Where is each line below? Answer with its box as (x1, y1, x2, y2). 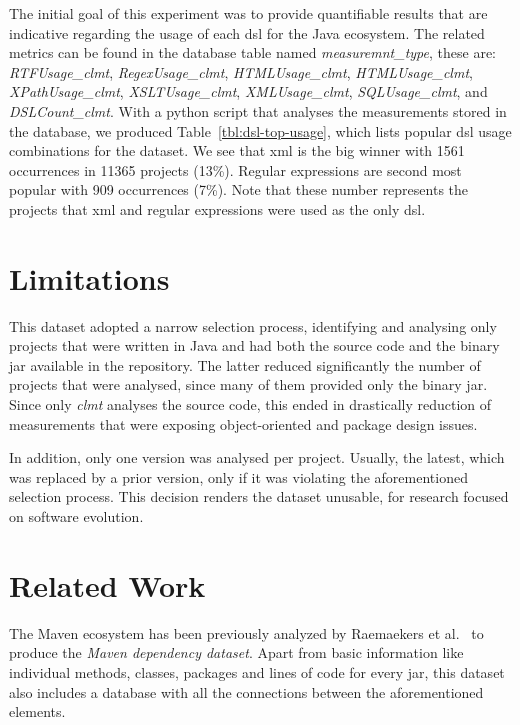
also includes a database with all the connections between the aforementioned (9, 681, 484, 702)
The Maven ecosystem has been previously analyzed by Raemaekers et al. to (9, 622, 484, 643)
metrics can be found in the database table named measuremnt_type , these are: (9, 42, 496, 63)
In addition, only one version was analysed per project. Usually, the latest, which (9, 447, 505, 468)
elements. (9, 701, 66, 722)
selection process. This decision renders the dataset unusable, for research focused (9, 486, 509, 507)
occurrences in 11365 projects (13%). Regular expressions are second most (9, 159, 462, 180)
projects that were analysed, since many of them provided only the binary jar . (9, 374, 488, 395)
